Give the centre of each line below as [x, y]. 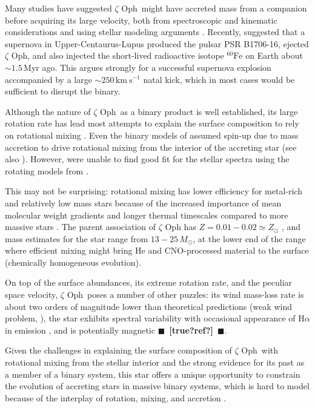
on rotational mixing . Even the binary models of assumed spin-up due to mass [152, 135]
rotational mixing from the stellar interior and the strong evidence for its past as [155, 362]
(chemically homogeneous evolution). [73, 262]
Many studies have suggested [58, 8]
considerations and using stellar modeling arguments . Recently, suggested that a [155, 32]
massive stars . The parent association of [81, 227]
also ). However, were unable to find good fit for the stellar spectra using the [147, 159]
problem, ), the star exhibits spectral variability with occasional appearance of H [155, 318]
